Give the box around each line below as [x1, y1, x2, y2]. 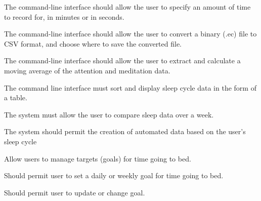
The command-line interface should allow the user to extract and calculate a [4, 55, 241, 66]
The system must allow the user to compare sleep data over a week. [4, 109, 214, 119]
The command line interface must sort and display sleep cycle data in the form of [4, 82, 256, 93]
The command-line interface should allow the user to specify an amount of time [4, 2, 251, 12]
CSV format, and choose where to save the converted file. [4, 38, 182, 49]
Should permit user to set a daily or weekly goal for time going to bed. [4, 170, 224, 181]
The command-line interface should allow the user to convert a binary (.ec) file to [4, 28, 257, 39]
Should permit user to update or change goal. [4, 187, 145, 197]
